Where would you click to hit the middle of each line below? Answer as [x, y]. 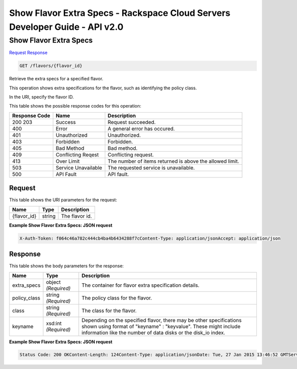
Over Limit [68, 161]
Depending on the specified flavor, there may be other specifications [162, 320]
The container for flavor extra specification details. [141, 285]
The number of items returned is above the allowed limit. [173, 161]
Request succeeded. [132, 122]
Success [66, 122]
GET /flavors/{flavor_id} [51, 66]
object [53, 282]
